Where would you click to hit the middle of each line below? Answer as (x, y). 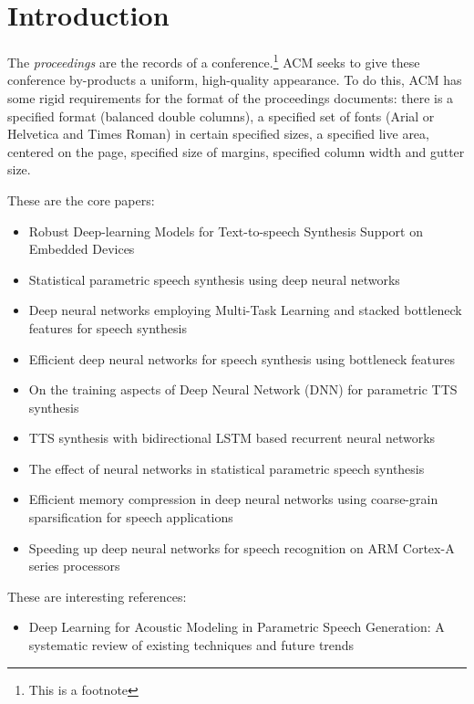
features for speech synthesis (108, 327)
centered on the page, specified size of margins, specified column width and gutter (236, 151)
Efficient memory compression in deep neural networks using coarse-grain (233, 499)
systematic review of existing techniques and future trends (191, 645)
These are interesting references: (97, 596)
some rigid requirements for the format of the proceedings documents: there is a (231, 97)
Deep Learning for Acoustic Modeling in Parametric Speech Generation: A (237, 627)
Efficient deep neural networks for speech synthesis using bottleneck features (242, 358)
